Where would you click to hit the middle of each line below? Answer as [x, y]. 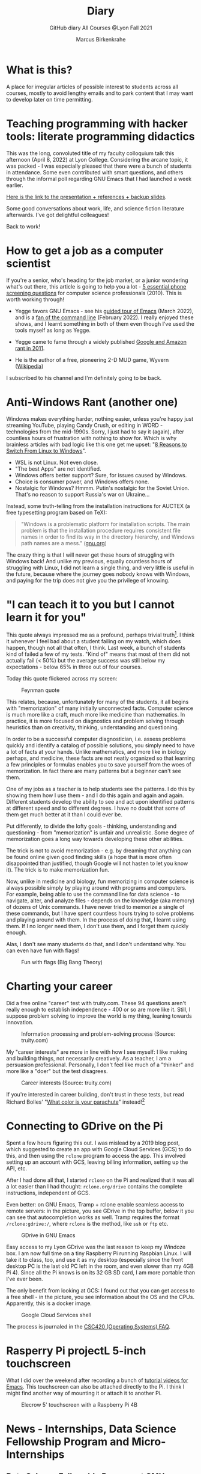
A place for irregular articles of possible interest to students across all [92, 87]
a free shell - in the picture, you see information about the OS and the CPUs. [100, 1297]
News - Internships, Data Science [91, 1429]
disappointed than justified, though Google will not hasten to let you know [97, 863]
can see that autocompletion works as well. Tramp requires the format [93, 1217]
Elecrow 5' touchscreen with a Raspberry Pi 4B [79, 1404]
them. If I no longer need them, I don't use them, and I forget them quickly [97, 926]
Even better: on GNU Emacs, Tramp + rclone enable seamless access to [95, 1204]
